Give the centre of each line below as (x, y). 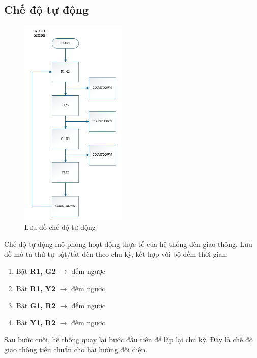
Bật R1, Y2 (36, 288)
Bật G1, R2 (36, 305)
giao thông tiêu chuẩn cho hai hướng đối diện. (76, 350)
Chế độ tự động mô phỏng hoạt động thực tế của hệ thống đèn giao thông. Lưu (128, 244)
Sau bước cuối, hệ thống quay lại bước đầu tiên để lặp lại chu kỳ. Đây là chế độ (128, 339)
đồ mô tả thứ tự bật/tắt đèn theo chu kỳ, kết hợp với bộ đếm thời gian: (116, 254)
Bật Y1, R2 (36, 322)
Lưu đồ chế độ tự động (60, 227)
